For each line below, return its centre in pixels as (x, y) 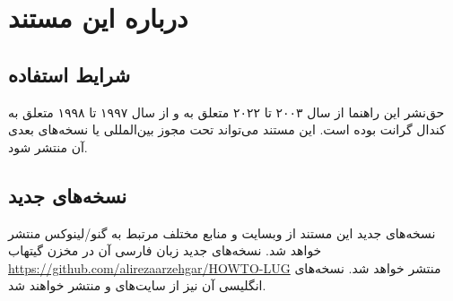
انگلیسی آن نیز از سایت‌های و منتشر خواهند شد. (137, 285)
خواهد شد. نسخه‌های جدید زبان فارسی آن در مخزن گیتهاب (165, 250)
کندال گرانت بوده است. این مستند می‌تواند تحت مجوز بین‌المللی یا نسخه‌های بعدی (227, 129)
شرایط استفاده (69, 74)
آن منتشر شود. (48, 146)
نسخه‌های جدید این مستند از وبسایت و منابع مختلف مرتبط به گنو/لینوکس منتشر (222, 232)
